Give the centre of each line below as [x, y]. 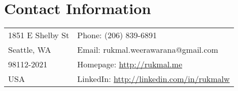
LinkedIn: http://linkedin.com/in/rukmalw [154, 79]
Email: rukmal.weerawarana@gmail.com [148, 50]
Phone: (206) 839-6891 [117, 35]
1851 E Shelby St [39, 35]
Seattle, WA [30, 50]
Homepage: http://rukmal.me [130, 64]
